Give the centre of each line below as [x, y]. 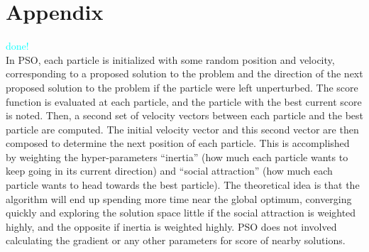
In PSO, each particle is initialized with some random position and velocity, [170, 59]
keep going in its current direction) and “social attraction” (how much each [169, 171]
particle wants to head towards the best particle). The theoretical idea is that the [183, 185]
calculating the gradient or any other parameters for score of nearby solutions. [176, 240]
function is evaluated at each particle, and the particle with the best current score [184, 101]
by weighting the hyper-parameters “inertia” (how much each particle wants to [177, 157]
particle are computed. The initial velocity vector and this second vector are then [182, 129]
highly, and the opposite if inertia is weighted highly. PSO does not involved [171, 226]
